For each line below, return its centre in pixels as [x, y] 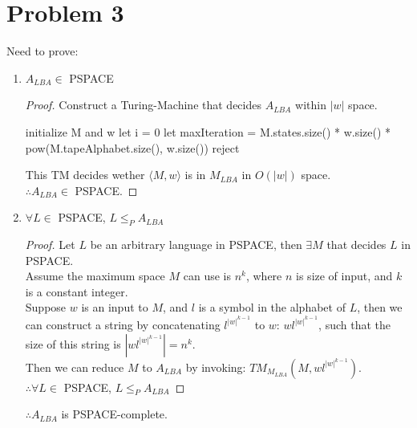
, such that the [355, 325]
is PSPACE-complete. [114, 414]
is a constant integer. [77, 291]
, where [264, 276]
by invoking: [216, 367]
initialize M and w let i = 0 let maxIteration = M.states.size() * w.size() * [208, 131]
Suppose [46, 307]
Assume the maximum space [95, 276]
